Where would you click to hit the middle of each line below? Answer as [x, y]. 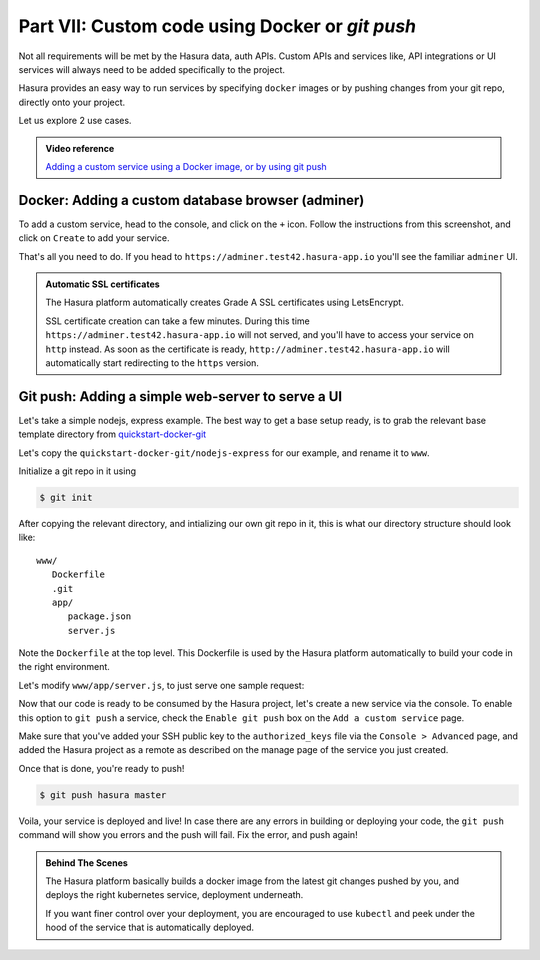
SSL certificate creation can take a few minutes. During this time [177, 321]
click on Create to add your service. [94, 238]
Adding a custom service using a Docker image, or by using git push [186, 166]
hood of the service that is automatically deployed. [150, 927]
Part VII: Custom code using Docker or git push [217, 26]
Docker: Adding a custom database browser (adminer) [191, 200]
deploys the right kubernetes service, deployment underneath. [174, 895]
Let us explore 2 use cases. [75, 121]
